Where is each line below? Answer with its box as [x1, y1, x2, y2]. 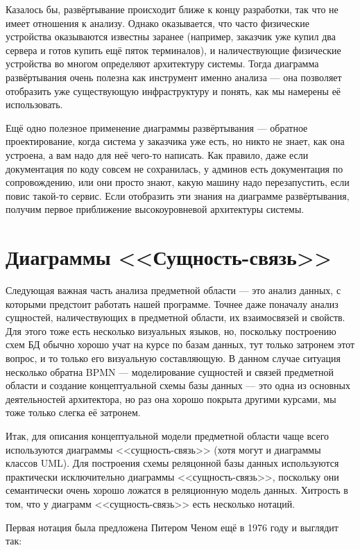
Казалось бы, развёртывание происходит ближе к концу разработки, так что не [6, 2, 338, 16]
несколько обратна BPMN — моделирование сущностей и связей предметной [6, 364, 334, 379]
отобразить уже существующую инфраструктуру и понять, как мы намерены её [6, 83, 341, 98]
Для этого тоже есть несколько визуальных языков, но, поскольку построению [6, 323, 336, 338]
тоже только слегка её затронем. [6, 405, 141, 420]
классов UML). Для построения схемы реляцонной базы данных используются [6, 456, 339, 470]
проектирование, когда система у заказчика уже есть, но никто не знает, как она [6, 134, 345, 148]
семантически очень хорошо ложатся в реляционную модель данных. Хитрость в [6, 483, 348, 497]
